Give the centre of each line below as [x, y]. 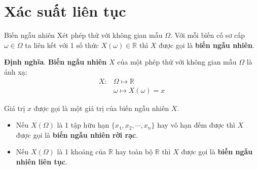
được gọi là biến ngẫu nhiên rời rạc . [77, 134]
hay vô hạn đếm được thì [196, 125]
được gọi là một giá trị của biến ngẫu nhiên [101, 108]
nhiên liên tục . [42, 161]
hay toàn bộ [134, 152]
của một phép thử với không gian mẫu [177, 62]
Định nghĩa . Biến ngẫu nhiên [56, 62]
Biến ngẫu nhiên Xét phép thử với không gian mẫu [83, 35]
